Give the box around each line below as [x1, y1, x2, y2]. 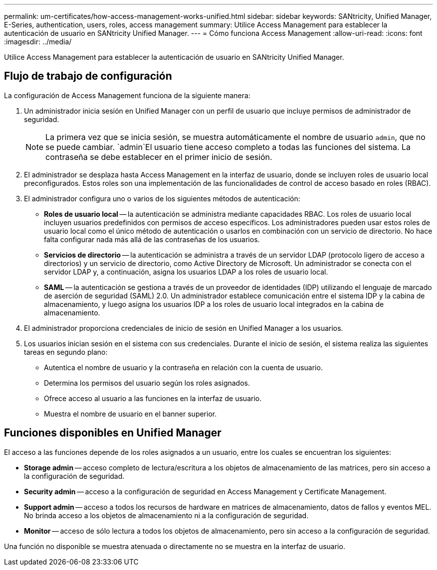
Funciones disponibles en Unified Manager [4, 427, 221, 439]
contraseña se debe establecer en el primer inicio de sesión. [45, 151, 272, 162]
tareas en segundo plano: [24, 347, 108, 356]
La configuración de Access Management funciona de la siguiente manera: [4, 91, 250, 100]
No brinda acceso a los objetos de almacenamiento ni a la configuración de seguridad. [24, 511, 309, 520]
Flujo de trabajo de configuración [4, 70, 172, 83]
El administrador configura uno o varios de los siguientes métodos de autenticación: [24, 194, 300, 203]
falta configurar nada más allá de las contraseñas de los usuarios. [44, 235, 260, 244]
